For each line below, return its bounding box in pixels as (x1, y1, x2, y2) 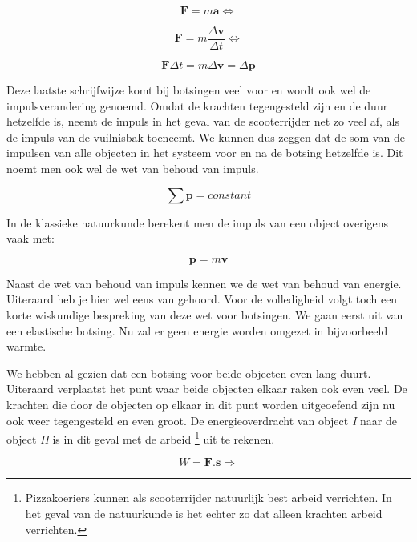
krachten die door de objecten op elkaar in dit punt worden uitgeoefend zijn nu (6, 395, 395, 412)
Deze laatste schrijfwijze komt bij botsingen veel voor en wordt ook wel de (6, 82, 371, 98)
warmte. (6, 338, 47, 355)
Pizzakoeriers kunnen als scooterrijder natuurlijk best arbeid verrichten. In (25, 489, 392, 506)
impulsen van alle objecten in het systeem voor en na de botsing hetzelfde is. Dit (6, 144, 403, 161)
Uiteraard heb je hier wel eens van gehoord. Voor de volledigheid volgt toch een (6, 291, 398, 307)
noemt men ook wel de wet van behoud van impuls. (6, 160, 259, 177)
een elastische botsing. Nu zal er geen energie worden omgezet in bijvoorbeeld (6, 322, 388, 339)
